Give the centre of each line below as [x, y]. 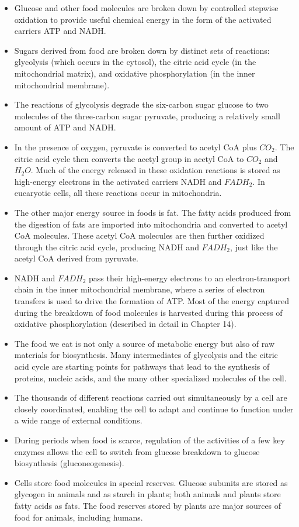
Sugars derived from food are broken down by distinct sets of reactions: [142, 50]
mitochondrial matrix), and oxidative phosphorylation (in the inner [135, 73]
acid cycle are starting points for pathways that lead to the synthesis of [142, 366]
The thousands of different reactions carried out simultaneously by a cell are [151, 397]
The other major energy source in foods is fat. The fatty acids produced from [153, 212]
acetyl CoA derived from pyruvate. [76, 258]
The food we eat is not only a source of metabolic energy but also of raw [144, 343]
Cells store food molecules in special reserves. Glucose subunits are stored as [151, 482]
